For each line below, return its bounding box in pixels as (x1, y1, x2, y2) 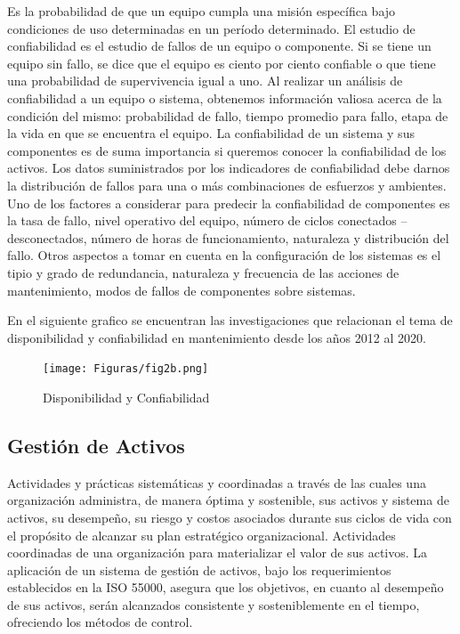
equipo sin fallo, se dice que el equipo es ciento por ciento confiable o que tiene (7, 53, 436, 72)
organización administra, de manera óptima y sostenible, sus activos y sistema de (7, 491, 449, 509)
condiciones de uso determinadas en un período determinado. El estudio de (7, 19, 416, 37)
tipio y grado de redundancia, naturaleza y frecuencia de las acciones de (7, 263, 399, 281)
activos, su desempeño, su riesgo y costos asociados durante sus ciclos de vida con (7, 508, 452, 526)
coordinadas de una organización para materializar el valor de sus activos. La (7, 543, 428, 562)
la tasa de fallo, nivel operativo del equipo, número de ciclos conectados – (7, 211, 408, 230)
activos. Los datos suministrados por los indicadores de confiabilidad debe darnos (7, 158, 450, 177)
